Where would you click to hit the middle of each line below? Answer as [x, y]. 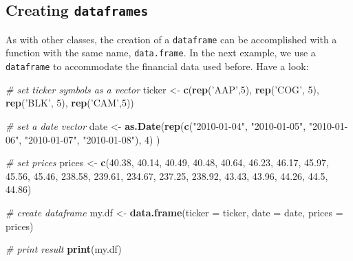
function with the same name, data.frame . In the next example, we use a [161, 53]
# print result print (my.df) [64, 249]
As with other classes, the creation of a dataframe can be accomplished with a [171, 39]
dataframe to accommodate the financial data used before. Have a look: [157, 66]
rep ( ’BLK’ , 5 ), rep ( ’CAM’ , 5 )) [70, 103]
